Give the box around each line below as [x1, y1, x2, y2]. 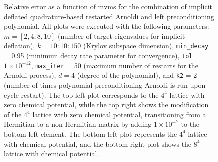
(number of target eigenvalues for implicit [57, 30, 185, 41]
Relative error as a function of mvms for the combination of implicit [4, 1, 213, 11]
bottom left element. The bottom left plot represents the [4, 128, 177, 139]
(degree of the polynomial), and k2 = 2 [77, 70, 197, 80]
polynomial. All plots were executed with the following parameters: [4, 21, 209, 31]
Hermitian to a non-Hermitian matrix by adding [4, 119, 152, 129]
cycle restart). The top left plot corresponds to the [4, 89, 159, 100]
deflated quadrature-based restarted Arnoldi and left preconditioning [4, 11, 214, 21]
